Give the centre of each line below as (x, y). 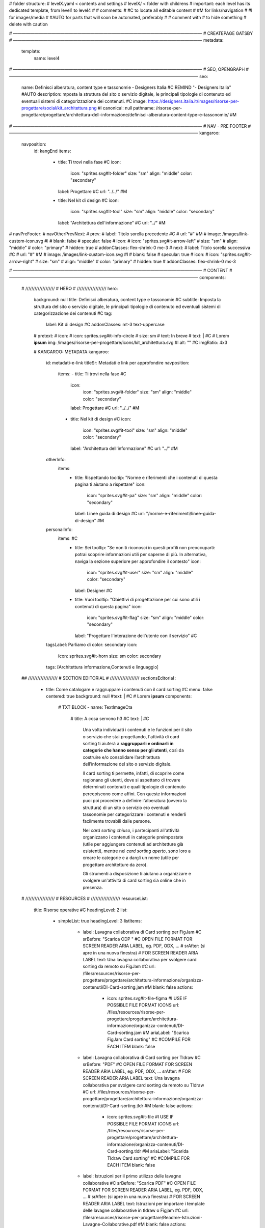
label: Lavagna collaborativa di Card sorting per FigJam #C (142, 932)
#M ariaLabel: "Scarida (166, 1151)
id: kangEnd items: (52, 151)
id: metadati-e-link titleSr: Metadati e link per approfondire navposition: (118, 363)
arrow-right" (22, 261)
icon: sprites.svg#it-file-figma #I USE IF (147, 998)
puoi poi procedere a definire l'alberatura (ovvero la (135, 801)
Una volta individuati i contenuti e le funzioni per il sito (137, 730)
